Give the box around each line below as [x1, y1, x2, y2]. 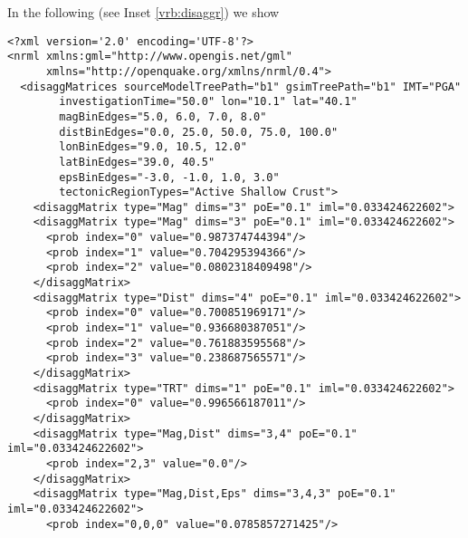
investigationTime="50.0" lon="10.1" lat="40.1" [59, 95, 358, 109]
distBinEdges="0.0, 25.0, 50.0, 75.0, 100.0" [59, 125, 339, 139]
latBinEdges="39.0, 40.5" [59, 155, 215, 168]
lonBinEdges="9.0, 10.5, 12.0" [59, 140, 247, 154]
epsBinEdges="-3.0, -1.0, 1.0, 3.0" [59, 170, 280, 184]
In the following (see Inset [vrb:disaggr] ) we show [7, 3, 280, 21]
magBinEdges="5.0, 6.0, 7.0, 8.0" [59, 110, 267, 123]
